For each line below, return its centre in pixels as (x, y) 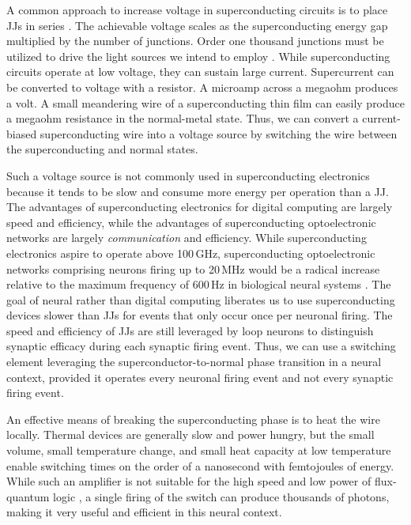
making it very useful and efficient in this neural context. (144, 512)
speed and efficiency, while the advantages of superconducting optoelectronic (191, 222)
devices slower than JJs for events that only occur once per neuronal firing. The (200, 315)
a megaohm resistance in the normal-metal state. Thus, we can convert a (183, 118)
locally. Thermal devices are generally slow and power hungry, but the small (190, 434)
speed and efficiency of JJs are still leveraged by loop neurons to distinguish (190, 330)
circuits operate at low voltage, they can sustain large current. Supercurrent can (200, 72)
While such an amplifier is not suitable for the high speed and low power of (189, 481)
